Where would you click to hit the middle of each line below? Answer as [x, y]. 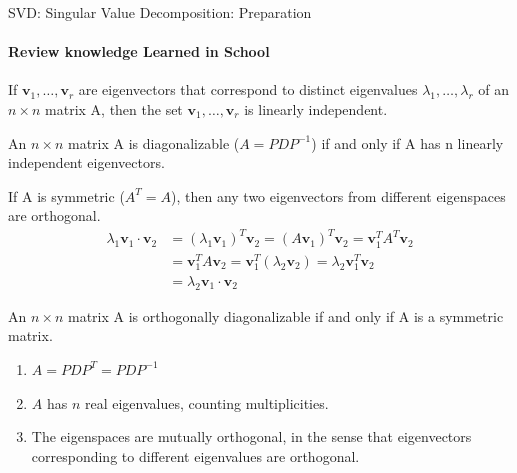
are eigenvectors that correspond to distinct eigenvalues [248, 89]
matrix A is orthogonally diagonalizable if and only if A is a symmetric [285, 315]
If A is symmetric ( [66, 195]
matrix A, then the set [114, 108]
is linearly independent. [316, 108]
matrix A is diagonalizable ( [153, 142]
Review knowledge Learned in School [139, 51]
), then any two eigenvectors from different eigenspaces [338, 195]
